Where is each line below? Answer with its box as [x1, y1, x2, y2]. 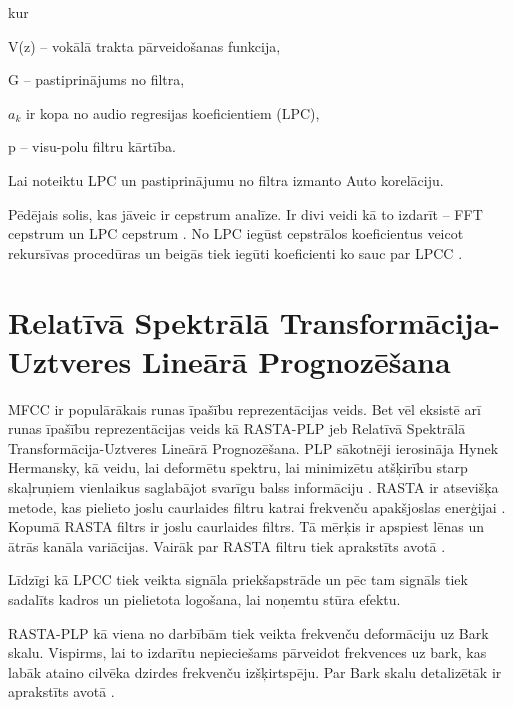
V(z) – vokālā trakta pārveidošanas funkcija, [8, 35, 281, 56]
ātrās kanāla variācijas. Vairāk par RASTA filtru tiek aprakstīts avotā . [8, 535, 446, 556]
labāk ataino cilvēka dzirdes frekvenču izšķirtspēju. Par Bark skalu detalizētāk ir [8, 661, 502, 682]
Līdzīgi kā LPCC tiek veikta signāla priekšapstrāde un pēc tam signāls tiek [8, 569, 468, 590]
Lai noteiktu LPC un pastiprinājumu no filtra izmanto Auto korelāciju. [8, 169, 444, 190]
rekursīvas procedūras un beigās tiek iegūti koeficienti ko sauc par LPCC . [8, 242, 463, 263]
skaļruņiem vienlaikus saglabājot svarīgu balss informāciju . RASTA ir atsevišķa [8, 477, 499, 498]
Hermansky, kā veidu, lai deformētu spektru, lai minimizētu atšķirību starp [8, 457, 468, 478]
